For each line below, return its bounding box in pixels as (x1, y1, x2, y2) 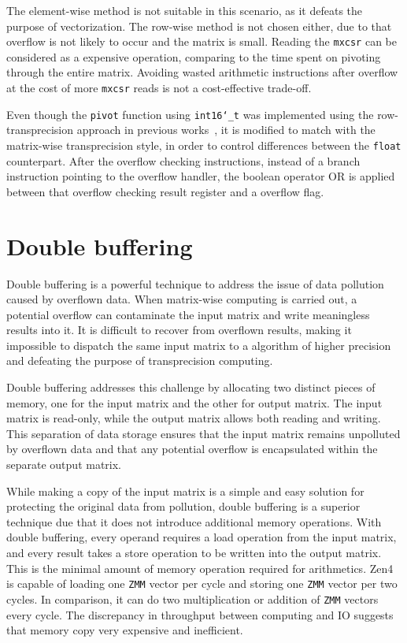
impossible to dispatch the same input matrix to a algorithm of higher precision (6, 336, 391, 353)
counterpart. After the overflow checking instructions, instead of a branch (6, 152, 361, 169)
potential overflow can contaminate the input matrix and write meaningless (6, 306, 370, 322)
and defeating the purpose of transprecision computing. (6, 352, 273, 369)
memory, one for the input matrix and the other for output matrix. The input (6, 394, 383, 411)
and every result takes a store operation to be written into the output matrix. (6, 545, 382, 560)
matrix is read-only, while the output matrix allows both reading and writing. (6, 410, 381, 426)
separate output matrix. (6, 456, 122, 473)
